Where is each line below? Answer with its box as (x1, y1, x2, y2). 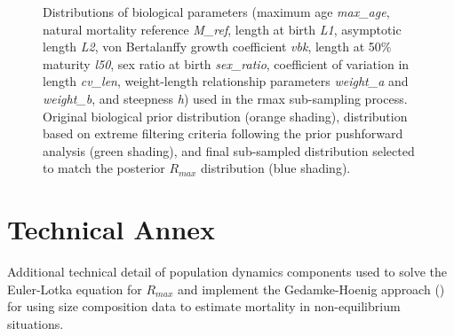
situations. (7, 314, 64, 332)
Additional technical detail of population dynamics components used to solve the (7, 262, 447, 281)
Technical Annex (7, 211, 216, 247)
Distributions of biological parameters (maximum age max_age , (43, 3, 390, 20)
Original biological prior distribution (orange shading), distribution (43, 106, 408, 125)
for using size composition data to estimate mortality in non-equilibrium (7, 297, 401, 316)
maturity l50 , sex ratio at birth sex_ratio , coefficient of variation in (43, 54, 410, 73)
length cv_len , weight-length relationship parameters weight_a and (43, 72, 409, 90)
